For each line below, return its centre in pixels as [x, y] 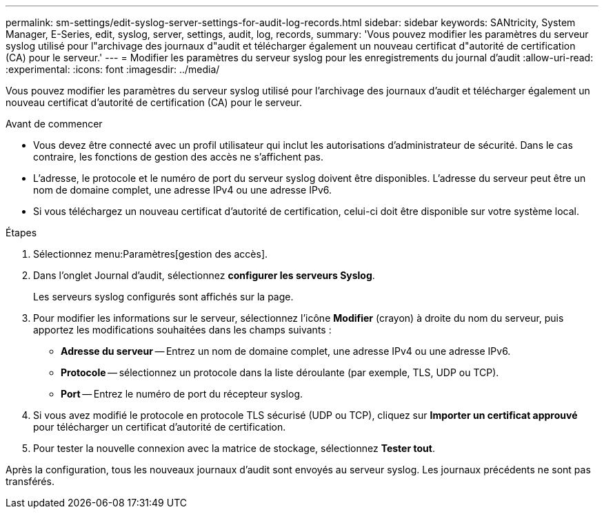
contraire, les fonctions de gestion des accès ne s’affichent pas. [178, 157]
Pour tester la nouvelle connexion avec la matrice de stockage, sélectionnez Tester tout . [234, 448]
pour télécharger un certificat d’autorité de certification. [160, 427]
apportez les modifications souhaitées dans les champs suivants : [182, 330]
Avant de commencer [54, 124]
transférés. [30, 481]
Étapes [21, 233]
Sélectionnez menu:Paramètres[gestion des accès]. [151, 254]
